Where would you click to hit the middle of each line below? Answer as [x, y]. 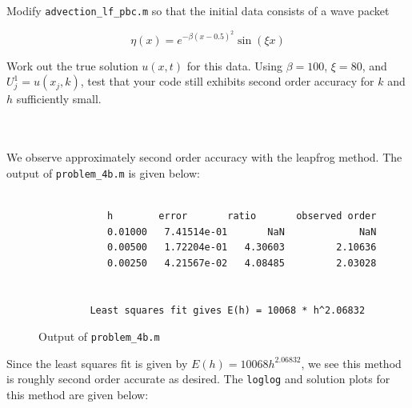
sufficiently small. [59, 99]
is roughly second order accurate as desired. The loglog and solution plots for [198, 379]
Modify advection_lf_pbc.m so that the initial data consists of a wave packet [198, 10]
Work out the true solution [72, 65]
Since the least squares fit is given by [97, 363]
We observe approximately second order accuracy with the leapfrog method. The [204, 157]
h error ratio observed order [242, 216]
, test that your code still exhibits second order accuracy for [227, 81]
